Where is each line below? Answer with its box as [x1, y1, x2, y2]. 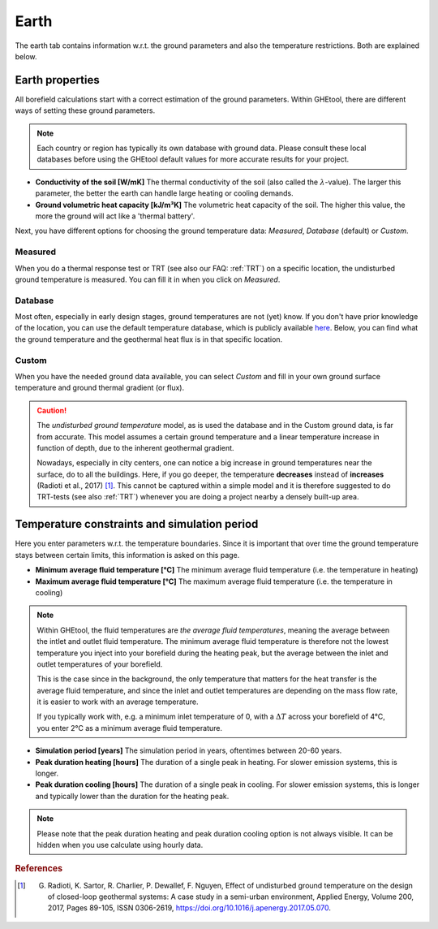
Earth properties [15, 73, 101, 87]
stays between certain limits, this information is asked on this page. [15, 550, 240, 560]
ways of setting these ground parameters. [15, 106, 156, 115]
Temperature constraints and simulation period [15, 517, 259, 531]
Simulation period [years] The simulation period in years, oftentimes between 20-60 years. [35, 745, 342, 755]
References [15, 863, 63, 875]
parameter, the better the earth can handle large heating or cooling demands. [35, 188, 294, 198]
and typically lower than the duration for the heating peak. [35, 791, 230, 801]
